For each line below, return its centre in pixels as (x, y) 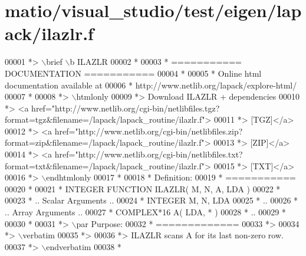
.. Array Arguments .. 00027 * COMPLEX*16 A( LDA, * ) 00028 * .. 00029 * (145, 212)
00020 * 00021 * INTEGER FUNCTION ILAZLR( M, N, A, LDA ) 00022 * (143, 188)
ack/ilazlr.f (49, 33)
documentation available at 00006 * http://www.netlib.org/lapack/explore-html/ (151, 85)
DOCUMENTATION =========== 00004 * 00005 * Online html (133, 73)
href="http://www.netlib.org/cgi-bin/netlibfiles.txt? (149, 154)
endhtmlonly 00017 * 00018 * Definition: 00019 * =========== (171, 177)
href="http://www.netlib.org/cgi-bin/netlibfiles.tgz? (126, 108)
